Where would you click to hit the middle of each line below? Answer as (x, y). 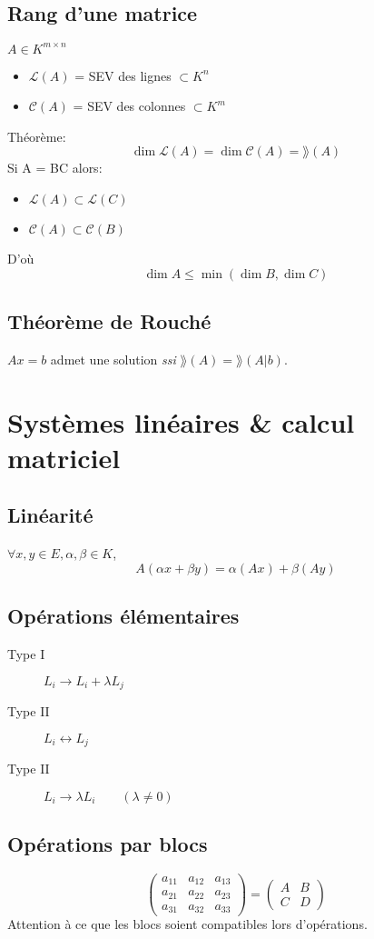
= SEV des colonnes (129, 106)
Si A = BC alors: (55, 168)
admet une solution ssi (113, 359)
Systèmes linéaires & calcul (181, 421)
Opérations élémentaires (123, 616)
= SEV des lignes (123, 75)
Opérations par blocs (108, 844)
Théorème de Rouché (109, 321)
